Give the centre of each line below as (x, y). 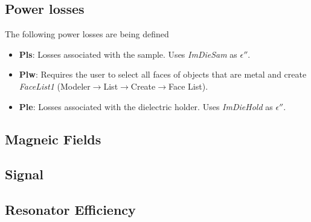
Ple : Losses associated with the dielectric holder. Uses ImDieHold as (146, 106)
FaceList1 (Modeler (55, 86)
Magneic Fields (53, 139)
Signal (24, 174)
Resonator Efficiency (70, 210)
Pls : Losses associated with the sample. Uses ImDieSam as (128, 54)
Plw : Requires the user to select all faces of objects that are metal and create (163, 74)
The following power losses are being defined (87, 34)
